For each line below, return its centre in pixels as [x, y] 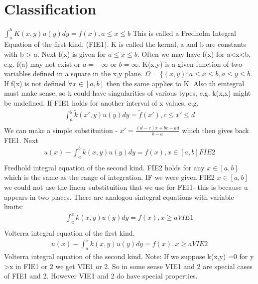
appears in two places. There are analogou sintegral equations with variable [119, 197]
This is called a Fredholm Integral [184, 33]
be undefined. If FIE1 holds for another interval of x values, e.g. [101, 102]
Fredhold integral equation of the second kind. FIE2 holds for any [104, 167]
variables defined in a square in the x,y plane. [73, 73]
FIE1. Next [21, 140]
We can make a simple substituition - [61, 130]
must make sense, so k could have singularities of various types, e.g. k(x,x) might [128, 93]
